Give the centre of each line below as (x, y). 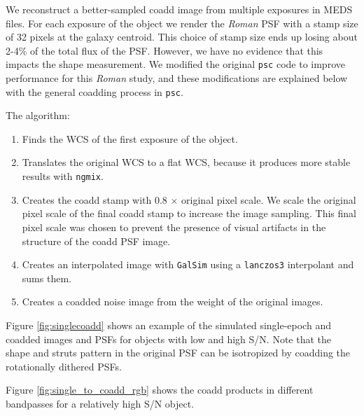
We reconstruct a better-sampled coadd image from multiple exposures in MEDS (179, 9)
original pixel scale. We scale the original (269, 199)
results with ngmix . (63, 176)
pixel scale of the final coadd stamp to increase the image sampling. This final (189, 213)
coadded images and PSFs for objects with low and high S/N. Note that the (169, 339)
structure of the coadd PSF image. (96, 241)
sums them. (47, 278)
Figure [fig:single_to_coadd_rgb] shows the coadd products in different (160, 390)
